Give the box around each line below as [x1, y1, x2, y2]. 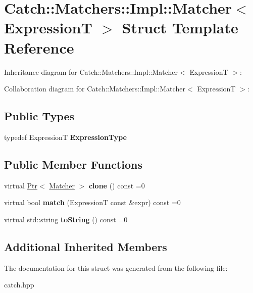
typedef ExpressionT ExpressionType [4, 131, 127, 142]
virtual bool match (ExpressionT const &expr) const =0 [4, 197, 181, 208]
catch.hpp [4, 279, 34, 290]
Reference [4, 37, 74, 58]
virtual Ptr [4, 180, 38, 190]
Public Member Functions [4, 156, 142, 172]
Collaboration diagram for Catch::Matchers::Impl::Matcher [4, 83, 185, 94]
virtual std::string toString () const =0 [4, 214, 128, 224]
